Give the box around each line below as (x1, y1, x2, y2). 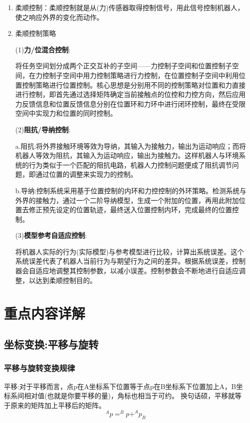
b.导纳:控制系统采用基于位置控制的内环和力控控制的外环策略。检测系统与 (15, 185, 247, 195)
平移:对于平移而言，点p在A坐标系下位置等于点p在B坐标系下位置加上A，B (4, 381, 236, 391)
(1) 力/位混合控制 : (15, 44, 71, 54)
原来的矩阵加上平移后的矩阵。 (10, 400, 105, 410)
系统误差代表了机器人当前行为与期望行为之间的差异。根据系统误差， (15, 256, 232, 266)
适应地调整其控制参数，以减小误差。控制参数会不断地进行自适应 (35, 266, 239, 276)
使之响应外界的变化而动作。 (15, 12, 103, 22)
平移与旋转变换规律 (4, 362, 75, 374)
